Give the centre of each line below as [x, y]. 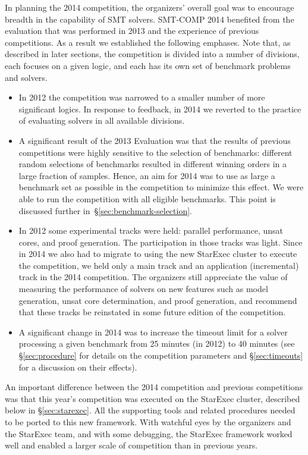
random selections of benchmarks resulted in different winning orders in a [153, 164]
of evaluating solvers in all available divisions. [102, 120]
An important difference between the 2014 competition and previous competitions [154, 387]
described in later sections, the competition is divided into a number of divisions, [152, 54]
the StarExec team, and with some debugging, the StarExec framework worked [149, 433]
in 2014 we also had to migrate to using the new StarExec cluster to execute [158, 254]
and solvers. [26, 77]
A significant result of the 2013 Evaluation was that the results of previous [155, 140]
